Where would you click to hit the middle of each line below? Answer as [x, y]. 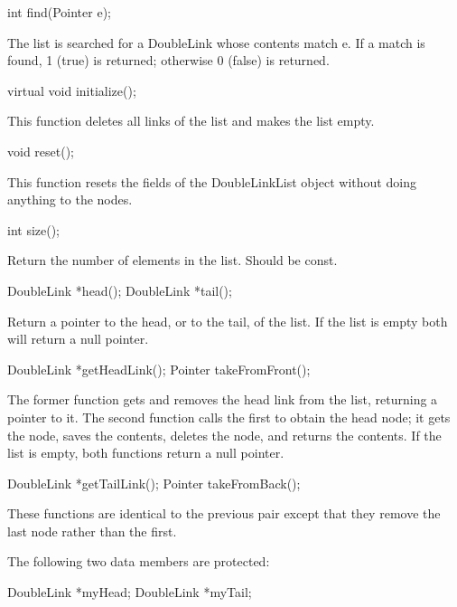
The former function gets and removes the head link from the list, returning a [223, 399]
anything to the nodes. [70, 199]
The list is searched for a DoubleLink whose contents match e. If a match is [216, 42]
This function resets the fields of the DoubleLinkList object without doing [212, 181]
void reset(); [41, 151]
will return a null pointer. [78, 339]
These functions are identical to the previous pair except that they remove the [224, 513]
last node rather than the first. [92, 531]
